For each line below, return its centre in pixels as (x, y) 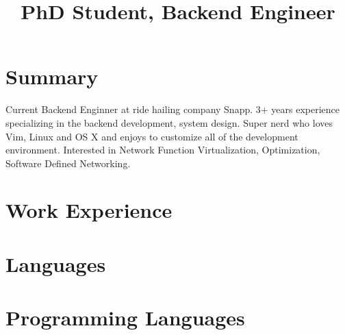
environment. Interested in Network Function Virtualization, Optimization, (163, 150)
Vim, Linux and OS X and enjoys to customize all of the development (152, 136)
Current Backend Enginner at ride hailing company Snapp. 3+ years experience (173, 109)
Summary (52, 76)
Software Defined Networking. (68, 163)
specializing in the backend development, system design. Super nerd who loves (169, 122)
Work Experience (89, 210)
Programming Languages (125, 318)
